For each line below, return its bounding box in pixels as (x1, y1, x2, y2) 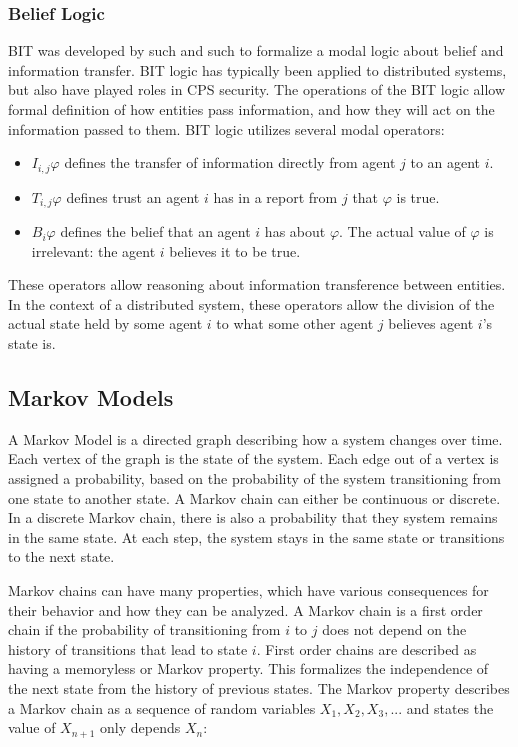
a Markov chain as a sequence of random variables (8, 697, 316, 718)
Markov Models (8, 382, 174, 413)
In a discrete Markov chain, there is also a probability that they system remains (8, 507, 498, 528)
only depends (100, 717, 181, 738)
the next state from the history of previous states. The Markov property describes (8, 677, 510, 698)
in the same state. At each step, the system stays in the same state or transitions (8, 526, 505, 547)
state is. (8, 333, 56, 354)
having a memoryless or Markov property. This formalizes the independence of (8, 658, 489, 679)
